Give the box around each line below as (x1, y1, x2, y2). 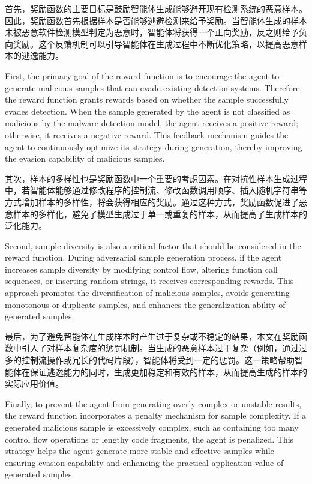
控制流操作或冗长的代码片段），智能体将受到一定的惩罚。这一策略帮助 (21, 354, 295, 366)
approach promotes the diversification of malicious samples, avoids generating (5, 286, 290, 299)
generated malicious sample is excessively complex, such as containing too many (5, 421, 299, 433)
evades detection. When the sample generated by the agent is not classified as (5, 104, 290, 117)
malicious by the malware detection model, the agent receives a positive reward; (5, 116, 299, 129)
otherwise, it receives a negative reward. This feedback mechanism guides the (5, 128, 289, 141)
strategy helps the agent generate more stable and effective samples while (5, 444, 274, 457)
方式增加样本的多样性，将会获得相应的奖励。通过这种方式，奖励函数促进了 (5, 195, 299, 208)
